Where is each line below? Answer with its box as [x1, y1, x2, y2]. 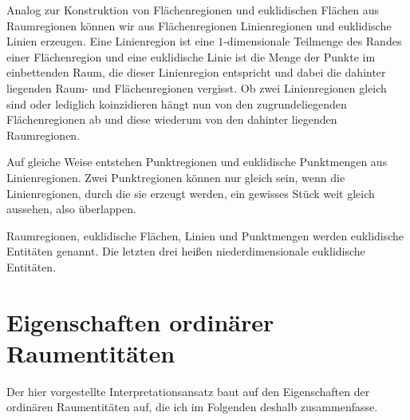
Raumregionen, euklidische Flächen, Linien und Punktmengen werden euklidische [6, 227, 404, 244]
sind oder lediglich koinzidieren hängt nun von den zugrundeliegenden [6, 95, 347, 112]
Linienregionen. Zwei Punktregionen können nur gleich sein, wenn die [6, 168, 345, 185]
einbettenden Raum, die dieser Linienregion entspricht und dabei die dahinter [6, 64, 386, 81]
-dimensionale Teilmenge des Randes [223, 33, 402, 50]
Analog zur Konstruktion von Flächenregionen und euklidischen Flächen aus [6, 2, 380, 18]
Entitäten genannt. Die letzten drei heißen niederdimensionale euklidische [6, 243, 365, 260]
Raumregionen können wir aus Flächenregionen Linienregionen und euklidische [6, 17, 392, 34]
